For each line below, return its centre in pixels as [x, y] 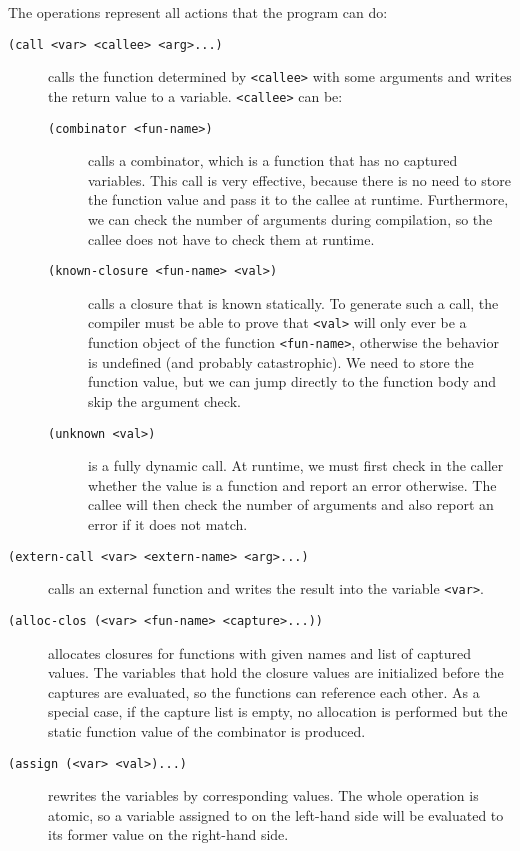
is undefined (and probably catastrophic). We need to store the [281, 361]
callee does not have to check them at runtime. [231, 238]
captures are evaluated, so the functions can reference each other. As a [264, 691]
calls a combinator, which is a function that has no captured [273, 160]
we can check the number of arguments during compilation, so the [290, 219]
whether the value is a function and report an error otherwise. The [292, 484]
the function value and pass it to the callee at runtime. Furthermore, [298, 199]
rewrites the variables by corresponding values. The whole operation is [263, 795]
